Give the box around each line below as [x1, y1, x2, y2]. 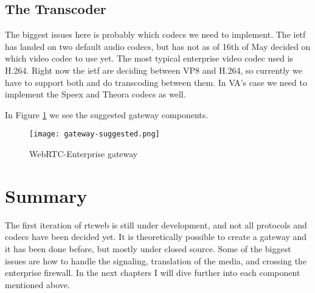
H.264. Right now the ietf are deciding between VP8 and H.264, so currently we [5, 63, 303, 76]
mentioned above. [5, 278, 70, 291]
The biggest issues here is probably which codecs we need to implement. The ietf [5, 28, 306, 41]
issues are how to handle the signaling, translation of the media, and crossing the [5, 254, 307, 267]
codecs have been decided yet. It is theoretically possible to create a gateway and [5, 230, 307, 243]
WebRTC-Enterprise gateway [29, 147, 138, 160]
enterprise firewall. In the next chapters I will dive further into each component [5, 266, 300, 279]
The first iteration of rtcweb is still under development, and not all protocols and [5, 218, 307, 231]
